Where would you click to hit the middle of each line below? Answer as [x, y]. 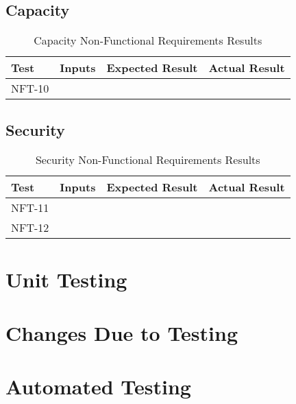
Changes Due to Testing [122, 332]
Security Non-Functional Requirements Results [148, 160]
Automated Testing [98, 387]
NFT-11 [30, 208]
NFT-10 [30, 88]
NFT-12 [30, 228]
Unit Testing [66, 279]
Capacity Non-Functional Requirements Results [148, 40]
